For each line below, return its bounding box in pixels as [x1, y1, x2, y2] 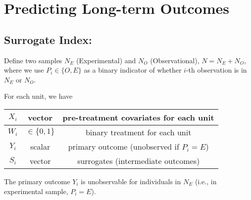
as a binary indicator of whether [84, 65, 182, 75]
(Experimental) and [76, 55, 136, 65]
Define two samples [4, 55, 62, 65]
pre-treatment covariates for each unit [62, 111, 214, 123]
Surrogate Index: [4, 32, 92, 47]
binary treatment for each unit [85, 126, 192, 138]
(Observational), [150, 55, 200, 65]
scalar [30, 140, 50, 152]
